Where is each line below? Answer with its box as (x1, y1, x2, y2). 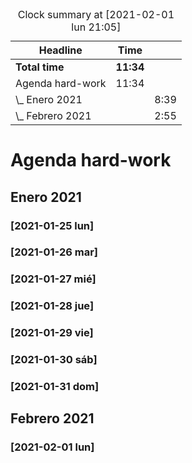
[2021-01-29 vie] (10, 326, 94, 340)
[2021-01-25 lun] (10, 218, 95, 232)
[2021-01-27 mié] (10, 272, 97, 286)
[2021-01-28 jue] (10, 299, 95, 313)
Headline (38, 43, 83, 57)
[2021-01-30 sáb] (10, 353, 98, 367)
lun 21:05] (71, 20, 122, 34)
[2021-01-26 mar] (10, 245, 98, 259)
